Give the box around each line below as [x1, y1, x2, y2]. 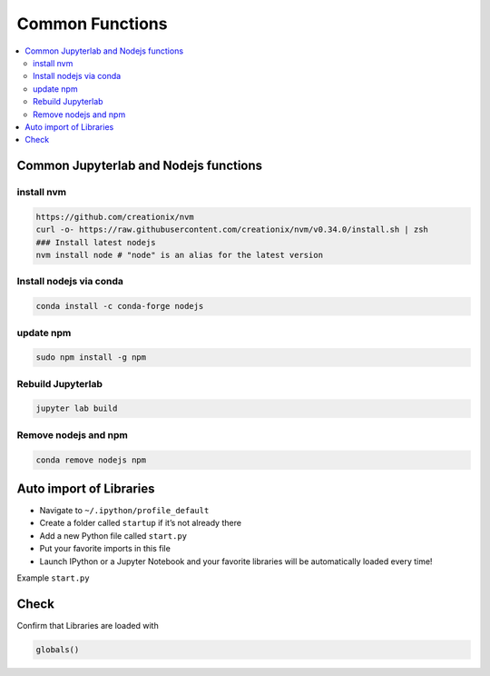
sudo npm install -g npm [35, 353, 147, 363]
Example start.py [16, 572, 90, 583]
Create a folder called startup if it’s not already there [39, 518, 242, 529]
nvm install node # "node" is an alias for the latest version [35, 250, 324, 261]
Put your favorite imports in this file [39, 543, 171, 554]
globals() [35, 644, 80, 654]
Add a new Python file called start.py [39, 530, 188, 541]
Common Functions [16, 14, 168, 34]
